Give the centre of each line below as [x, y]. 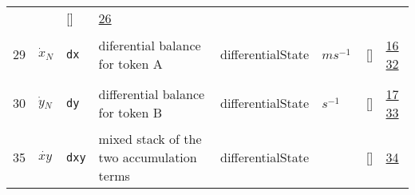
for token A [130, 63]
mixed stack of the [150, 139]
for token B [130, 112]
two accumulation [148, 157]
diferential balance [150, 45]
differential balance [152, 94]
